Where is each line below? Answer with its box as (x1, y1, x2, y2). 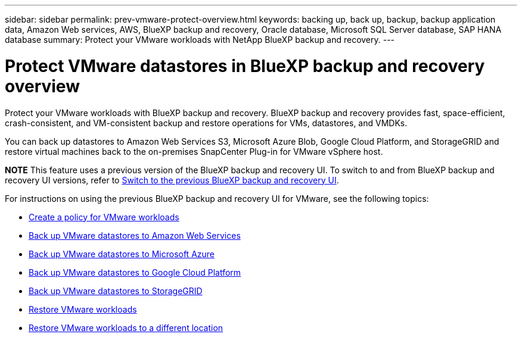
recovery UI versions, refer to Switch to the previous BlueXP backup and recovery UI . (5, 174, 339, 185)
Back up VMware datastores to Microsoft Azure (29, 248, 215, 259)
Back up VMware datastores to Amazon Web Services (29, 230, 241, 241)
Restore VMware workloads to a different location (29, 322, 223, 333)
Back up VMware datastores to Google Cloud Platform (29, 267, 241, 277)
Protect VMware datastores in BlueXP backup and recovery (5, 55, 485, 76)
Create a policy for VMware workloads (29, 211, 179, 222)
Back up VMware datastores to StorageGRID (29, 285, 203, 296)
